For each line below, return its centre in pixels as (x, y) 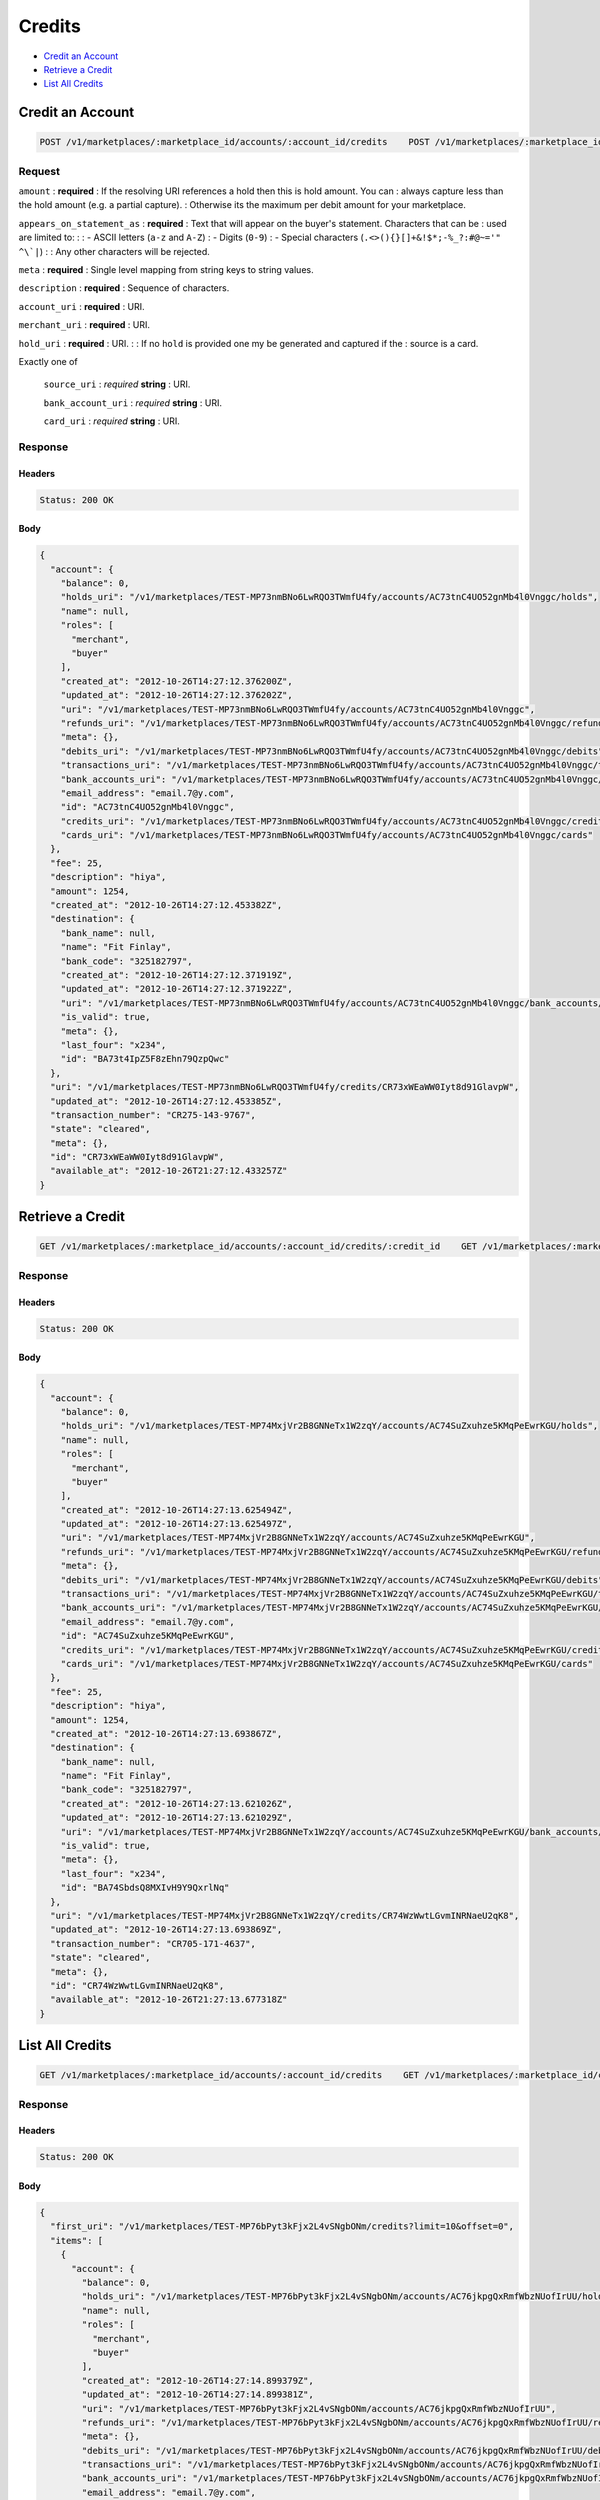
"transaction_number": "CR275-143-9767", (153, 1114)
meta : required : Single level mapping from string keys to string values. (166, 270)
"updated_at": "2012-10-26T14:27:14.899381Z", (197, 2394)
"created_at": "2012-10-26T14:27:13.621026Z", (177, 1803)
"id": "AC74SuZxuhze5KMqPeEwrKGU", (147, 1636)
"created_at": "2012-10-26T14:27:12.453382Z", (166, 905)
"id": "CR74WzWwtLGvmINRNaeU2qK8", (137, 1985)
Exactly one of (48, 361)
